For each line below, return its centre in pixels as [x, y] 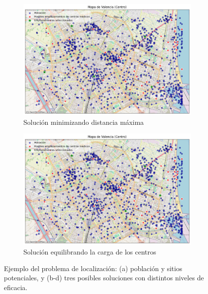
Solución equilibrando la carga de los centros [90, 252]
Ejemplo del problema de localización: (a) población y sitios [93, 268]
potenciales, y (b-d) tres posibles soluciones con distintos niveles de [104, 278]
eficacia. [16, 287]
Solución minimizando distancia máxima [84, 122]
